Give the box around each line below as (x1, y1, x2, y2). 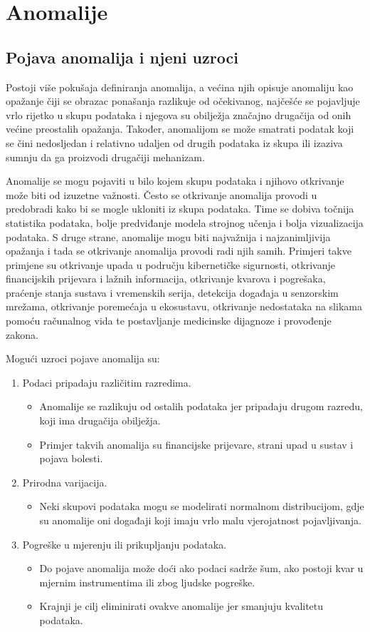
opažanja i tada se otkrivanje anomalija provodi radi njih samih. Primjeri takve (6, 243, 351, 258)
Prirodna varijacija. (22, 474, 107, 489)
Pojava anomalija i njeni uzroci (6, 46, 238, 68)
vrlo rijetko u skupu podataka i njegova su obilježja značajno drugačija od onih (6, 107, 351, 122)
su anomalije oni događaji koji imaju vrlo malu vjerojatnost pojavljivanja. (39, 513, 361, 528)
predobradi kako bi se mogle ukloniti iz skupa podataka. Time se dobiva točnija (6, 201, 354, 216)
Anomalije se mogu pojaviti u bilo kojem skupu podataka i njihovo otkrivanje (6, 173, 344, 188)
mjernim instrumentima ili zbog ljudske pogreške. (39, 574, 255, 589)
